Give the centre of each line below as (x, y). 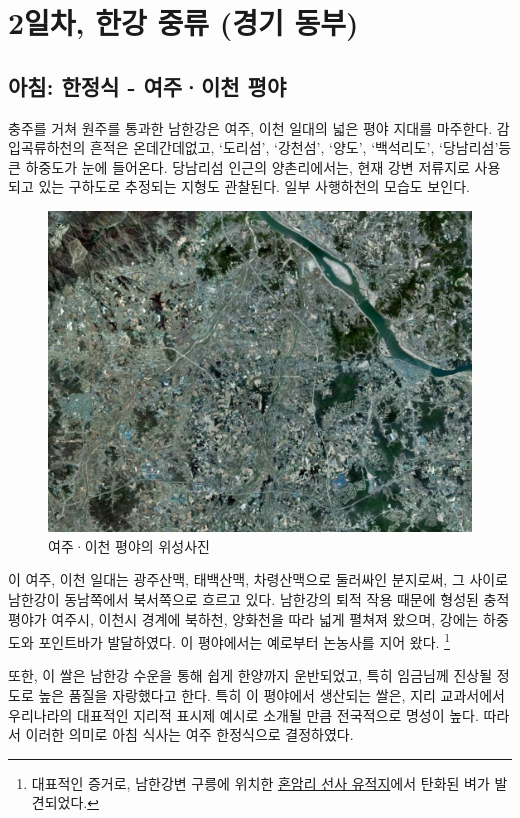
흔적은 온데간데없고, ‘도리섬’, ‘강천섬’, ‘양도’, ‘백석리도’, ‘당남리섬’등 (300, 147)
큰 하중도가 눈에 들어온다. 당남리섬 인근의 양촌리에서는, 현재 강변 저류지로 (239, 166)
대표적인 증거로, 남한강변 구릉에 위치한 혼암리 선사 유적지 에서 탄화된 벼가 (260, 782)
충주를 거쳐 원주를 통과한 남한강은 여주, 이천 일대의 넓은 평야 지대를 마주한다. (250, 127)
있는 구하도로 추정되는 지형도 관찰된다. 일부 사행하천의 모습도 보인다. (254, 186)
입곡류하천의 (47, 147)
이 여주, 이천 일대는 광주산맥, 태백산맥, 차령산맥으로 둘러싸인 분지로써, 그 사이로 (258, 579)
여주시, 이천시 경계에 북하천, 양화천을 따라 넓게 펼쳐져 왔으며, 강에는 (265, 618)
